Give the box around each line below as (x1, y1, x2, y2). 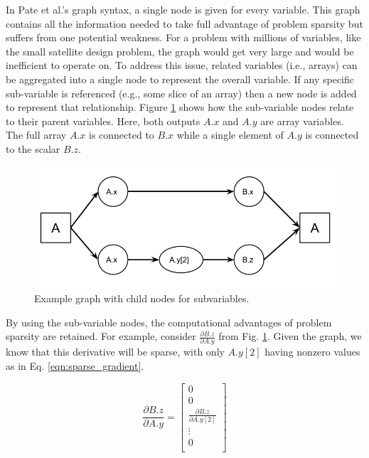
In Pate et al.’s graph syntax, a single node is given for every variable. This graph (6, 2, 360, 16)
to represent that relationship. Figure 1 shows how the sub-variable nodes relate (6, 100, 354, 114)
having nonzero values (264, 344, 360, 359)
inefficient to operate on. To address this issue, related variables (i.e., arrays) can (6, 58, 358, 73)
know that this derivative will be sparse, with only (6, 344, 225, 359)
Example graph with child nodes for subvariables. (34, 290, 250, 305)
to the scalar (6, 141, 60, 156)
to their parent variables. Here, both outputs (6, 113, 200, 128)
